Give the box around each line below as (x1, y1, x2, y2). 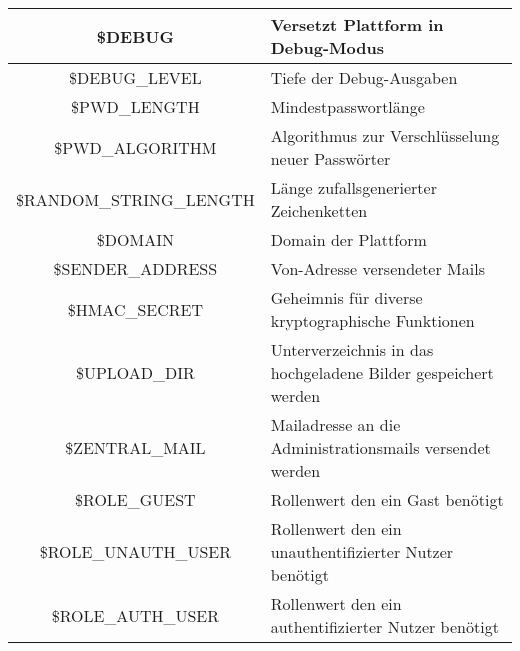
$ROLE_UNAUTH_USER (39, 540, 232, 563)
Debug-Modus (270, 36, 384, 59)
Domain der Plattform (270, 228, 427, 251)
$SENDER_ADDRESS (53, 257, 218, 280)
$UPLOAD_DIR (75, 361, 195, 384)
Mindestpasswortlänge (270, 95, 425, 118)
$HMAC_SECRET (67, 297, 204, 321)
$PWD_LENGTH (71, 95, 200, 118)
